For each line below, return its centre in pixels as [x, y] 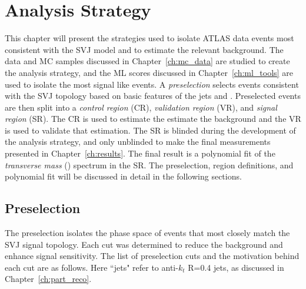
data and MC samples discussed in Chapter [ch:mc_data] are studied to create [147, 61]
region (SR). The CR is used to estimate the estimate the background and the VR [153, 119]
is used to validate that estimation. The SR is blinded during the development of [150, 130]
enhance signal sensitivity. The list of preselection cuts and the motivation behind [152, 256]
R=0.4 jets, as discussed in [236, 267]
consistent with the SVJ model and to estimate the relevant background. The [144, 49]
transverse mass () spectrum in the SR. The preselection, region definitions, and [149, 165]
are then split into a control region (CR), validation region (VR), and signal [141, 107]
